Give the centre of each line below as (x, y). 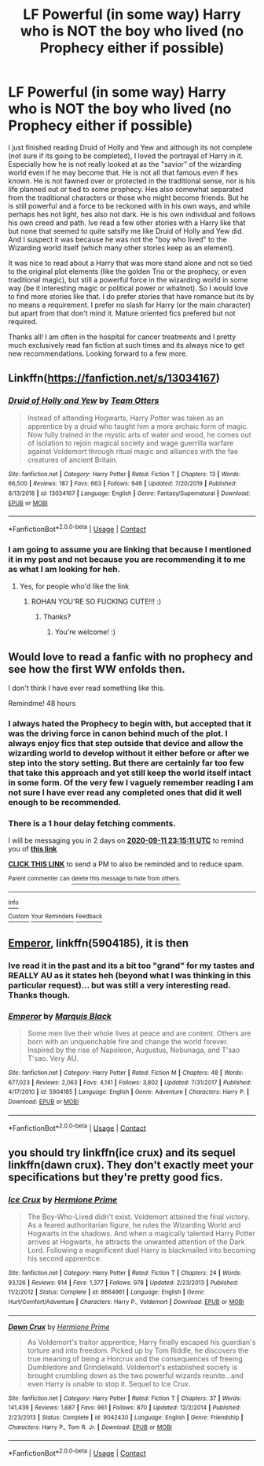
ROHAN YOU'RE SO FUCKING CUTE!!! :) (96, 602)
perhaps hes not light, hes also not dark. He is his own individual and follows (132, 214)
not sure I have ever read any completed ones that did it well (125, 792)
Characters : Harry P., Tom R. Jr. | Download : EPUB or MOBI (90, 1427)
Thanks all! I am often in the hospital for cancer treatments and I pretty (122, 337)
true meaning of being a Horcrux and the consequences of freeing (135, 1358)
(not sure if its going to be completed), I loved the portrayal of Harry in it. (126, 156)
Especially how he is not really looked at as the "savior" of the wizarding (125, 164)
